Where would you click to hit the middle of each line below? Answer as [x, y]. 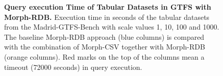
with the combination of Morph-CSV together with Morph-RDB [105, 47]
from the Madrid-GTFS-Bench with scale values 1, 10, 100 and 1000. [112, 27]
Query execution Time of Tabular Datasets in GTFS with [108, 7]
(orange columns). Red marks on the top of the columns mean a [104, 56]
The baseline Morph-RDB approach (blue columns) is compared [104, 36]
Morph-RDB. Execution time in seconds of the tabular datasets [107, 17]
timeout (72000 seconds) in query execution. [73, 67]
